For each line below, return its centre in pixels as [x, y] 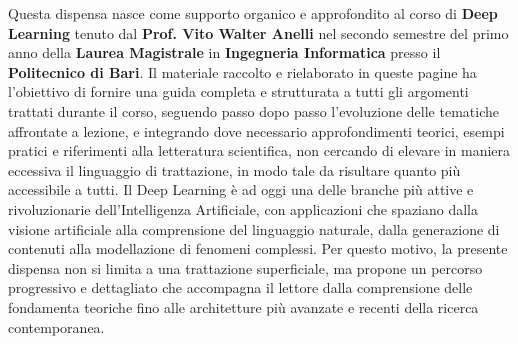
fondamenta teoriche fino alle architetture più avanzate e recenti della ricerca [243, 306]
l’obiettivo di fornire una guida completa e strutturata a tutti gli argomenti [238, 91]
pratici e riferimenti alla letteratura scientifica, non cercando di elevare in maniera [259, 150]
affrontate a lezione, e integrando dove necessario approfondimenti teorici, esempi [256, 130]
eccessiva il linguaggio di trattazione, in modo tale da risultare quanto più [234, 169]
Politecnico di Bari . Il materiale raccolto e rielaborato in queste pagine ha [242, 71]
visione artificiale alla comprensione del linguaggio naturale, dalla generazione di [254, 228]
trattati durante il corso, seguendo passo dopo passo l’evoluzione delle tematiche [253, 110]
